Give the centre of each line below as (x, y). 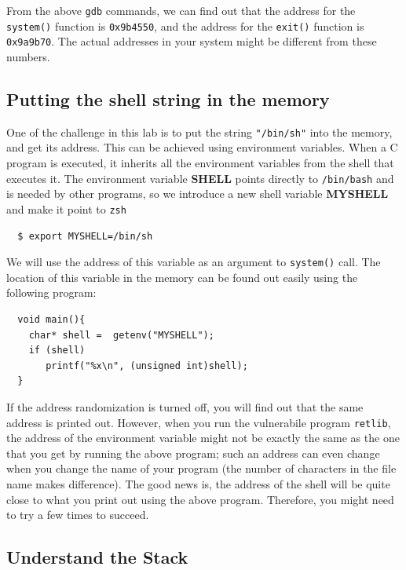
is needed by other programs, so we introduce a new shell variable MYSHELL (198, 194)
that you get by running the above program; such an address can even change (193, 453)
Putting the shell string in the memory (168, 99)
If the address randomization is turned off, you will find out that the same (185, 406)
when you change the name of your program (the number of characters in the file (201, 468)
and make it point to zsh (66, 208)
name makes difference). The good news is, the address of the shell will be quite (198, 483)
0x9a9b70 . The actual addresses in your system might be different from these (192, 41)
